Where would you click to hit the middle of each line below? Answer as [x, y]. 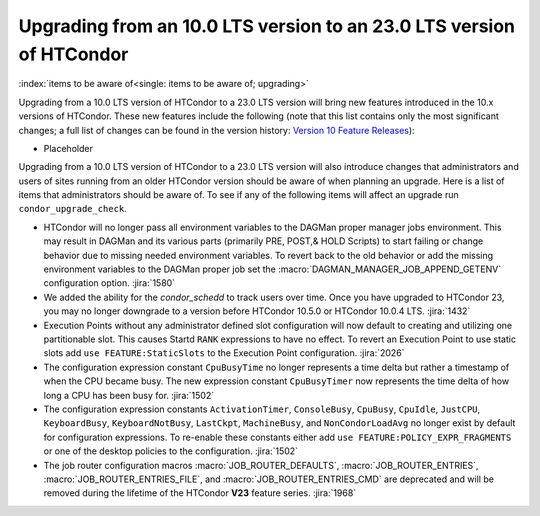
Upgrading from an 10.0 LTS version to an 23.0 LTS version [266, 26]
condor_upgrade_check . [72, 209]
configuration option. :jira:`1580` [109, 283]
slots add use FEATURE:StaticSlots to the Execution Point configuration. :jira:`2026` [224, 353]
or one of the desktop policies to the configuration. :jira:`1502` [171, 451]
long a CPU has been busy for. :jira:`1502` [129, 395]
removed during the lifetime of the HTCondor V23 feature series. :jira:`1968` [200, 493]
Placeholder [68, 148]
